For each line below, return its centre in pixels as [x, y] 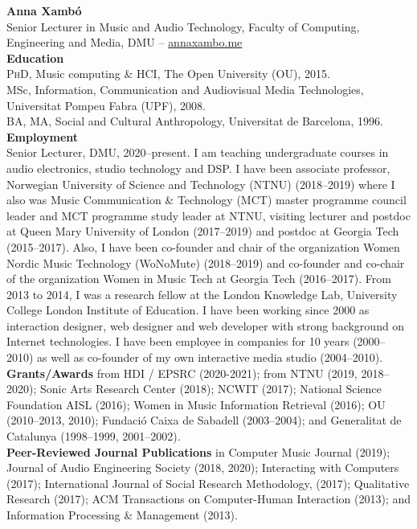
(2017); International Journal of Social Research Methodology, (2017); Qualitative [208, 483]
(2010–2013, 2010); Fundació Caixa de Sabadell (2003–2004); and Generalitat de [204, 420]
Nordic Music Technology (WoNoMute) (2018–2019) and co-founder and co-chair [206, 262]
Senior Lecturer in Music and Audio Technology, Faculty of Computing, [183, 26]
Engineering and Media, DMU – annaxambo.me [125, 42]
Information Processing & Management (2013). [122, 515]
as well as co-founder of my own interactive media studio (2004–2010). [210, 357]
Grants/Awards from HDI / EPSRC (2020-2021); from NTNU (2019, [182, 373]
